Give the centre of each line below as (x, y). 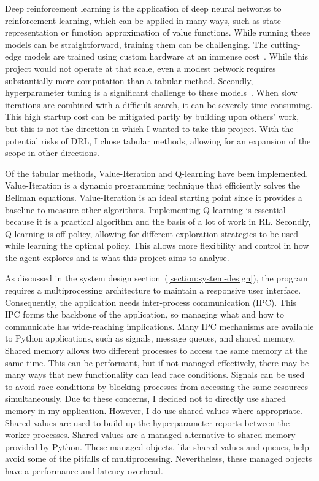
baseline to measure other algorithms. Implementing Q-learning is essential (145, 209)
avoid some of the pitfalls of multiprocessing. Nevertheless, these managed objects (159, 459)
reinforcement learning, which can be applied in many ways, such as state (143, 20)
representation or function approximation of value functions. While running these (158, 32)
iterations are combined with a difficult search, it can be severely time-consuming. (159, 104)
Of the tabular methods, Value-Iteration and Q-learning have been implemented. (157, 173)
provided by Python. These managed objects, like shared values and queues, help (157, 446)
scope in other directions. (52, 153)
